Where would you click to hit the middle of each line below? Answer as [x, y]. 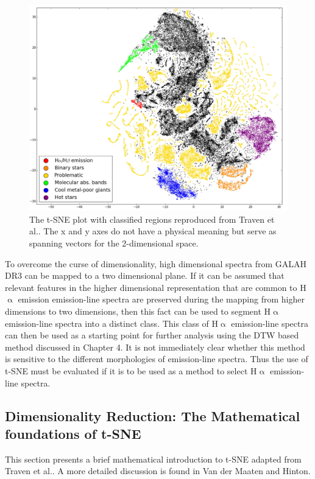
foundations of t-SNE [73, 433]
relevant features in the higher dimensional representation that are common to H [156, 287]
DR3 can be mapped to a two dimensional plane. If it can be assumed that [145, 275]
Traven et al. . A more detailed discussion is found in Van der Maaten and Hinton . [158, 471]
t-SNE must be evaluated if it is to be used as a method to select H [131, 371]
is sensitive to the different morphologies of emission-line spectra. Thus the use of [157, 359]
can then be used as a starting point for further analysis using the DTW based [152, 335]
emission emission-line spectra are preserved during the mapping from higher [161, 299]
